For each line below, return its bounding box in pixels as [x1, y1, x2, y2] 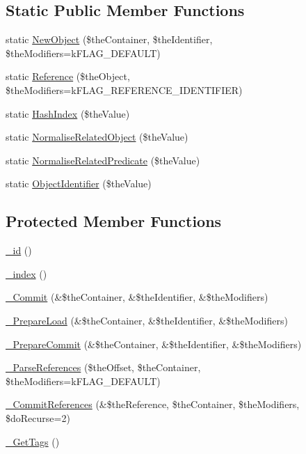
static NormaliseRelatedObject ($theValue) [6, 130, 188, 144]
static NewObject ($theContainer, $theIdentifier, [6, 32, 213, 47]
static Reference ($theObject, [6, 69, 130, 84]
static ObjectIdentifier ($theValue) [6, 176, 152, 191]
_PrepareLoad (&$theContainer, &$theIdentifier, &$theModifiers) [6, 313, 288, 327]
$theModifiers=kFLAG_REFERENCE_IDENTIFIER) [6, 82, 243, 97]
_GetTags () [6, 434, 60, 448]
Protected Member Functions [6, 210, 222, 232]
